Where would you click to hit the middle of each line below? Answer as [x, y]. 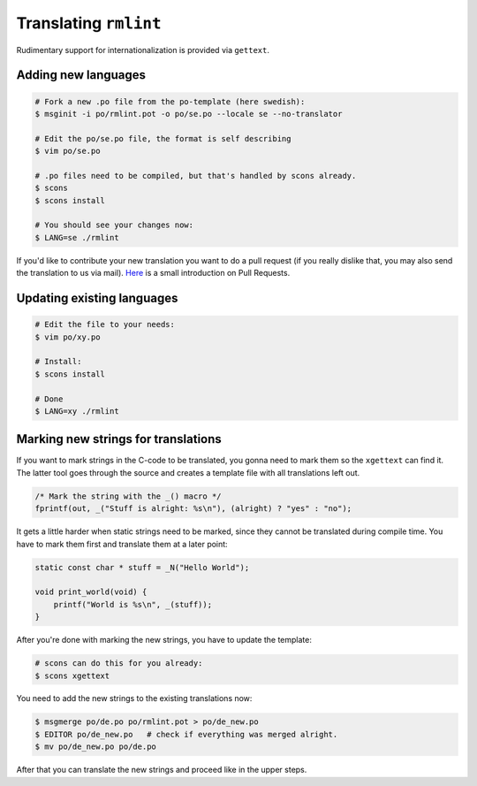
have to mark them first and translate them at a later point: [122, 544]
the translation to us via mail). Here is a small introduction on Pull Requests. [153, 273]
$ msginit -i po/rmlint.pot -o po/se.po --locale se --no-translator [189, 114]
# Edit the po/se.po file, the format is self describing [163, 138]
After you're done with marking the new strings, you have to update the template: [164, 640]
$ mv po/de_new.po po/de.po [95, 747]
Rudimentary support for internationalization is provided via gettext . [143, 50]
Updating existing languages [97, 298]
